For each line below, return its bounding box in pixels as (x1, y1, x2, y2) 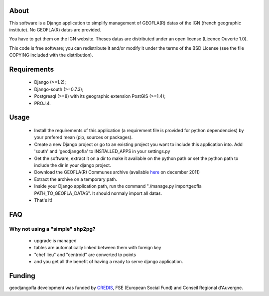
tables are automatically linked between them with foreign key (34, 245, 161, 251)
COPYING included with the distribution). (9, 52, 93, 58)
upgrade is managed (34, 237, 77, 244)
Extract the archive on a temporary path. (34, 176, 117, 182)
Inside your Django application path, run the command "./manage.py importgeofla (34, 183, 202, 189)
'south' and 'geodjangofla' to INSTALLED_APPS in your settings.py (34, 148, 170, 154)
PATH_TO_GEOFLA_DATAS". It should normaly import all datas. (34, 190, 162, 196)
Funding (9, 272, 36, 280)
